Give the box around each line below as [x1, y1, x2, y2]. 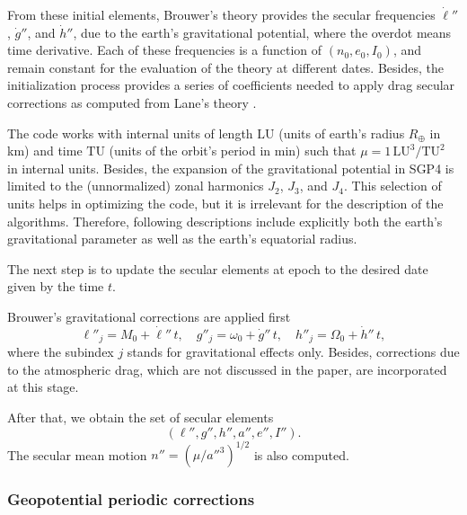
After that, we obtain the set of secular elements [7, 407, 274, 426]
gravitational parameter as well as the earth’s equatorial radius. [7, 229, 357, 248]
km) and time [7, 141, 83, 160]
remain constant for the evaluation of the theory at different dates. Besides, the [7, 58, 444, 76]
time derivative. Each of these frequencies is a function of [7, 40, 322, 59]
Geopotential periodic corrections [7, 487, 255, 510]
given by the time [7, 277, 104, 296]
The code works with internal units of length [7, 123, 253, 142]
